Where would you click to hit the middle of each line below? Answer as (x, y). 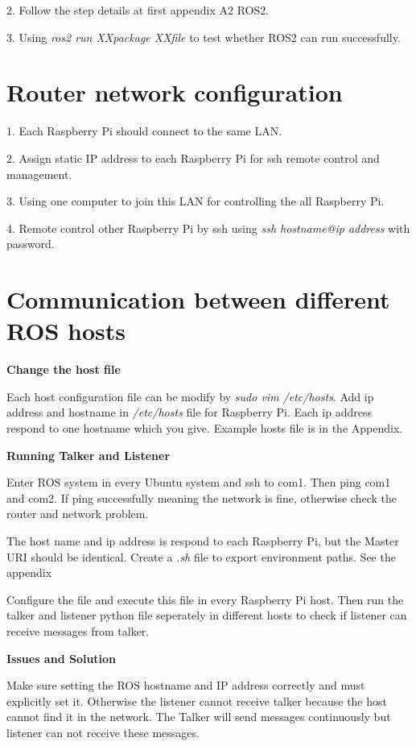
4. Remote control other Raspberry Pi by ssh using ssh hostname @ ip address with (208, 228)
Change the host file (64, 369)
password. (31, 244)
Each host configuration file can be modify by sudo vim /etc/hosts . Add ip (190, 396)
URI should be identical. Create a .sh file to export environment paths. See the (201, 556)
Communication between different (198, 299)
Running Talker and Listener (89, 455)
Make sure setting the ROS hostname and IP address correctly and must (186, 685)
